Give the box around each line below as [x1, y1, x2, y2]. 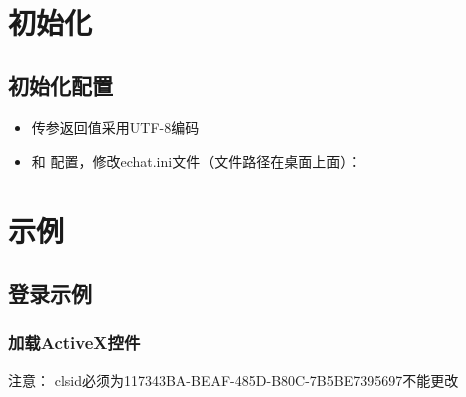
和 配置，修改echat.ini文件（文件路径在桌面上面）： [31, 150, 362, 171]
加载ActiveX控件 [8, 330, 141, 355]
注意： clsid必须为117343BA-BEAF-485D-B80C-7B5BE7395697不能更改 [8, 369, 459, 390]
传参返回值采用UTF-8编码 [31, 117, 200, 138]
